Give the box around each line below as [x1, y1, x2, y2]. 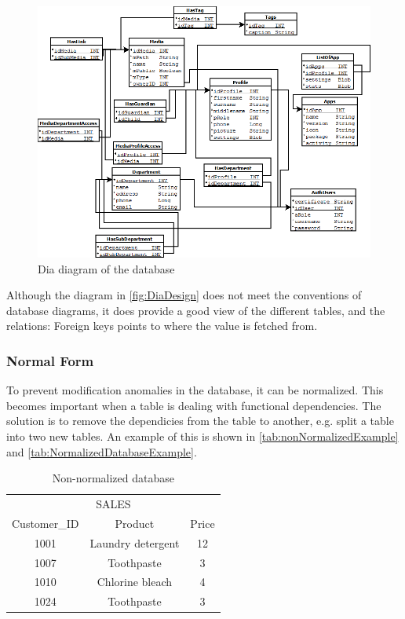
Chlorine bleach [97, 573, 173, 590]
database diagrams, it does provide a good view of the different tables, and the [6, 302, 385, 318]
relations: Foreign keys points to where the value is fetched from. [6, 317, 318, 334]
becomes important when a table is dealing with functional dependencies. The [6, 397, 381, 413]
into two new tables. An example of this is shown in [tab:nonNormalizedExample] [6, 428, 399, 445]
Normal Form [6, 350, 94, 370]
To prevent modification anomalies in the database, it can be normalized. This [6, 382, 384, 398]
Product [115, 515, 155, 531]
